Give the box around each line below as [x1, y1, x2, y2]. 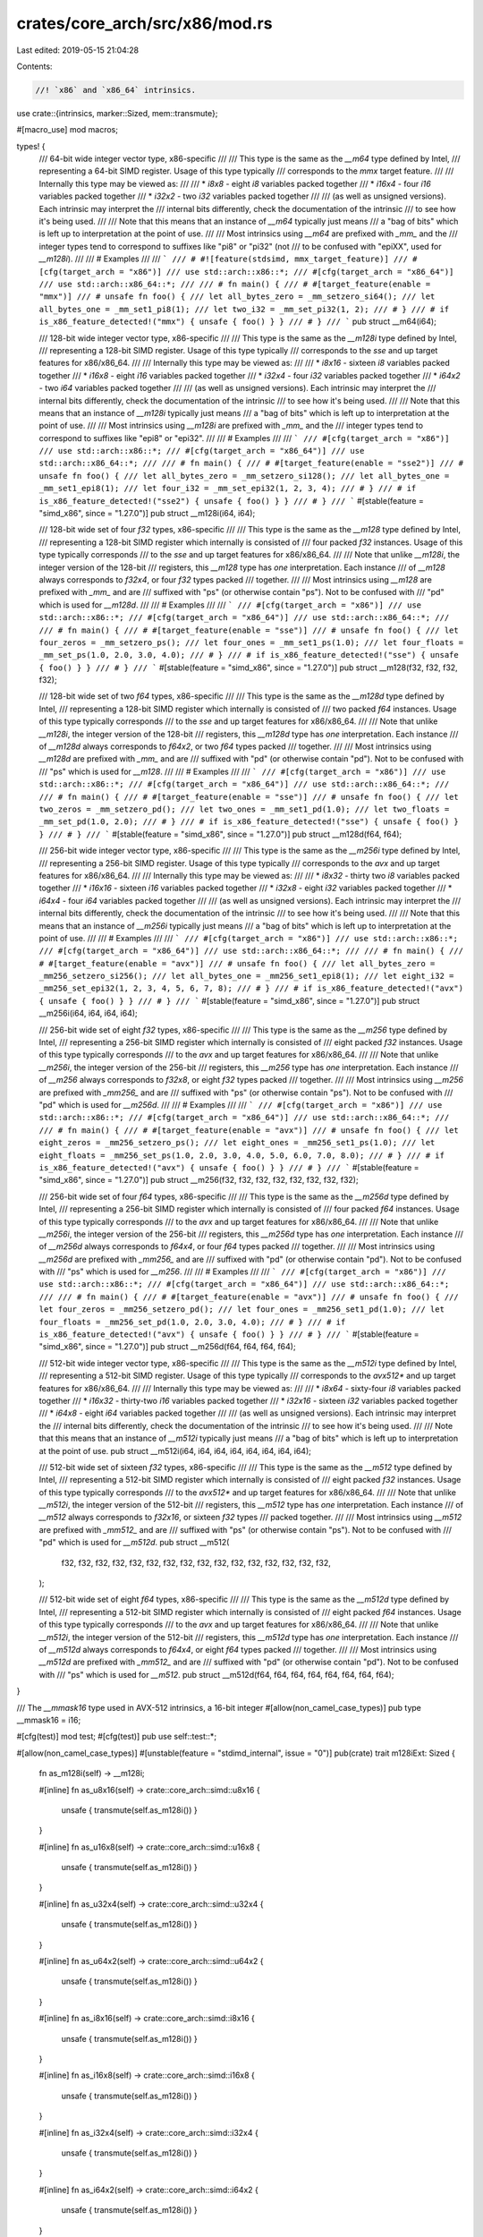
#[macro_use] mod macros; [16, 124, 118, 135]
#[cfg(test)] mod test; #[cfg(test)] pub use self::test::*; [16, 1731, 217, 1742]
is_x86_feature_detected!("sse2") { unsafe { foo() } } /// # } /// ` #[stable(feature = [38, 495, 424, 506]
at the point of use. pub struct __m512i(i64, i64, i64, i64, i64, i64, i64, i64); [38, 1445, 312, 1456]
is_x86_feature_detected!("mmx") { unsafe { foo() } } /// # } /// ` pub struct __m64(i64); [38, 316, 437, 327]
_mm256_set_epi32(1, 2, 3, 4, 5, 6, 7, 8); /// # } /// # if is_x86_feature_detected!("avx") [38, 983, 464, 993]
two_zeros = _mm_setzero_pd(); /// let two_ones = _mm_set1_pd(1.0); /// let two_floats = [38, 804, 450, 814]
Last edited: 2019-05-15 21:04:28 [16, 45, 140, 55]
